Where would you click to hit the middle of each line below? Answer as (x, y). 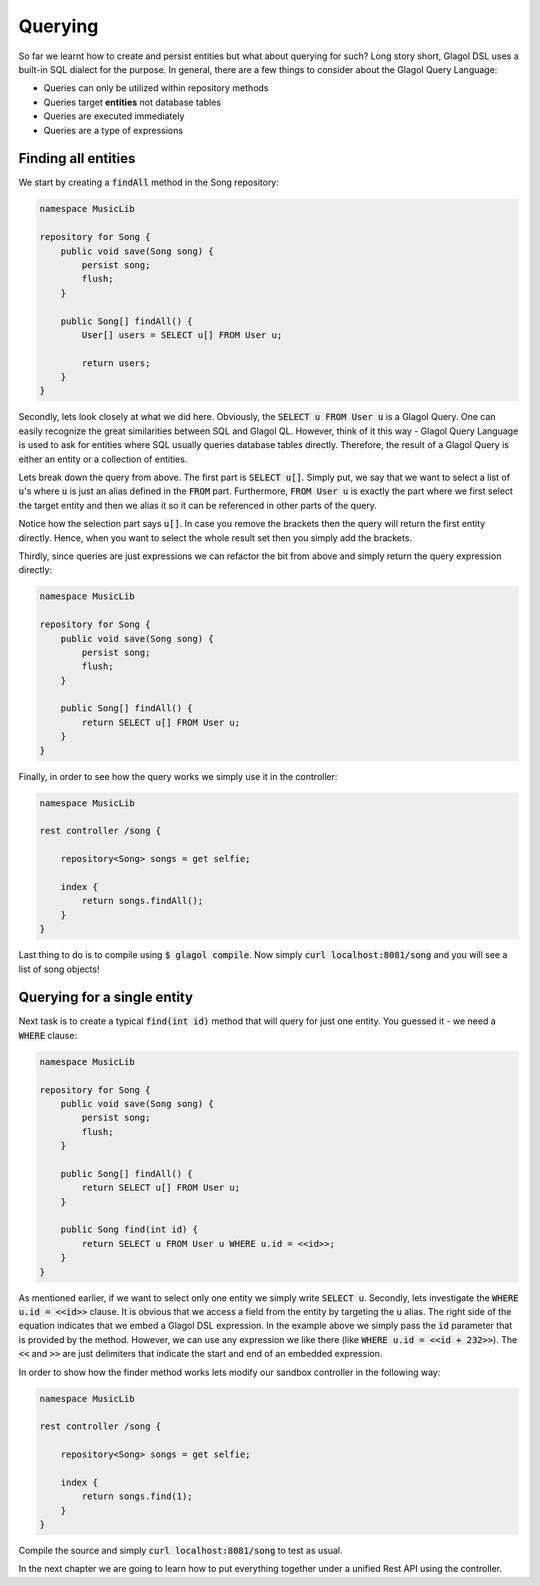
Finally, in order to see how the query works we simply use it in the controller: (178, 776)
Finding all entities (77, 158)
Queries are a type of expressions (113, 130)
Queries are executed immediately (114, 116)
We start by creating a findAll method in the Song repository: (149, 182)
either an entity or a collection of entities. (103, 459)
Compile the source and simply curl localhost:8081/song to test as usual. (180, 1551)
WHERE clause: (48, 1035)
